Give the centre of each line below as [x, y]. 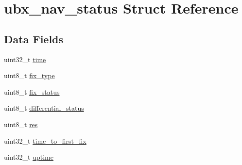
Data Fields [34, 39]
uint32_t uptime [29, 157]
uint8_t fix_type [29, 75]
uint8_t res [21, 124]
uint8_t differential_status [44, 108]
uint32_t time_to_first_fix [45, 140]
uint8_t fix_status [32, 91]
